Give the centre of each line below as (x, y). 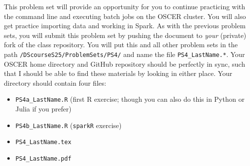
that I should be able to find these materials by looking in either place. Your (118, 73)
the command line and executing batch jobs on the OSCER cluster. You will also (125, 16)
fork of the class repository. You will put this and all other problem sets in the (121, 45)
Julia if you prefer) (43, 109)
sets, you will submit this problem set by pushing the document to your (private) (125, 35)
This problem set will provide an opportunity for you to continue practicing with (125, 6)
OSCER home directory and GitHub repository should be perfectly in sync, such (125, 64)
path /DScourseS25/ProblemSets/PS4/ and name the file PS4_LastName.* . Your (125, 54)
